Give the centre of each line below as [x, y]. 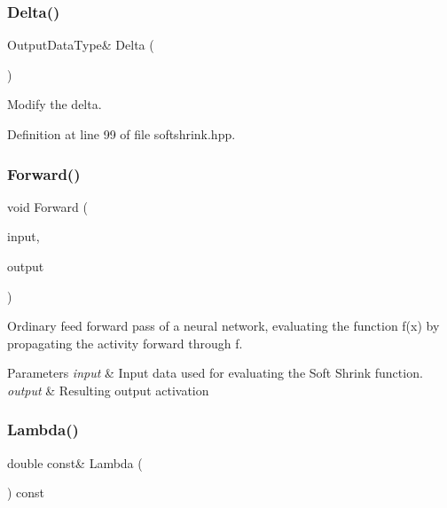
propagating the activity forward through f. [125, 343]
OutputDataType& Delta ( [81, 45]
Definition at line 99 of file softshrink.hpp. [122, 134]
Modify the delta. [55, 104]
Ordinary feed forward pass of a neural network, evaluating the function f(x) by [223, 326]
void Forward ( [47, 206]
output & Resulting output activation [108, 390]
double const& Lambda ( [75, 462]
